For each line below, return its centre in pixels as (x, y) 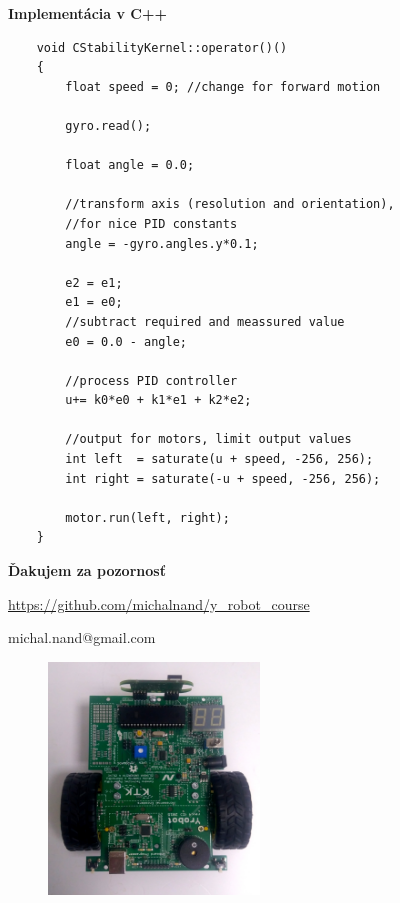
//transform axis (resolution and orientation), (230, 204)
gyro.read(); (108, 125)
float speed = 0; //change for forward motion (223, 86)
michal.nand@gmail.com (82, 637)
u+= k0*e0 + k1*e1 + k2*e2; (158, 400)
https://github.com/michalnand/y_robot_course (159, 603)
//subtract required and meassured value (205, 321)
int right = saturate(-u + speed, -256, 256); (223, 478)
